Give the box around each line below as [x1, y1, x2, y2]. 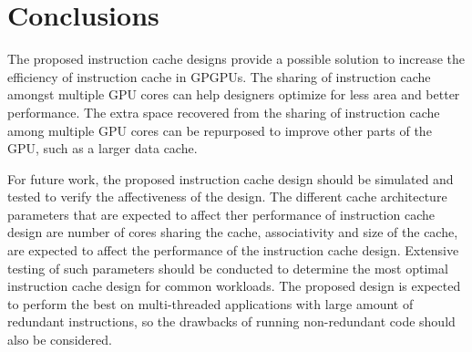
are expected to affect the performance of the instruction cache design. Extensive [7, 241, 459, 260]
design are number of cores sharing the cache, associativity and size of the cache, [7, 223, 458, 242]
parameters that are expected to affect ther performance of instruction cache [7, 204, 435, 223]
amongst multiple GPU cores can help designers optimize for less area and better [7, 85, 460, 104]
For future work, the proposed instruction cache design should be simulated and [7, 169, 454, 188]
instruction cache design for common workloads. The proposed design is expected [7, 276, 461, 295]
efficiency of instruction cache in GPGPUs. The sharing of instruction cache [7, 67, 431, 86]
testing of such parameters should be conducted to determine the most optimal [7, 258, 448, 277]
